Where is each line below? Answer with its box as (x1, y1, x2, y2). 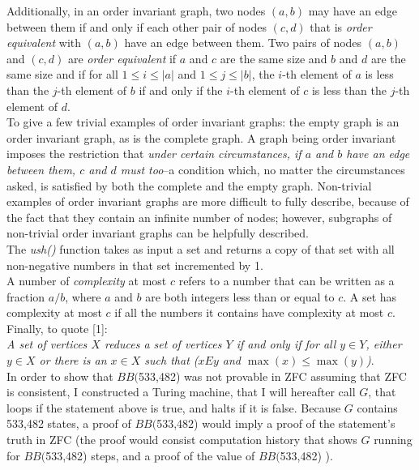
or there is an (39, 352, 107, 369)
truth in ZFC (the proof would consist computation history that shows (6, 431, 357, 448)
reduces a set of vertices (104, 335, 222, 352)
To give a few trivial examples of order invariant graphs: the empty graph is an (6, 113, 400, 130)
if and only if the (139, 81, 223, 98)
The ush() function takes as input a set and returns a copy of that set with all (6, 240, 395, 257)
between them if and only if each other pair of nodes (6, 18, 267, 35)
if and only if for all (236, 335, 336, 352)
